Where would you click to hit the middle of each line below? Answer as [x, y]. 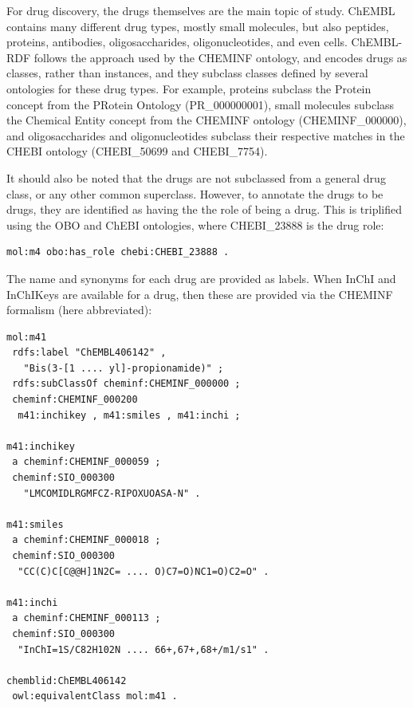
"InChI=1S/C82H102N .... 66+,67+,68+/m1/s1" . [144, 649]
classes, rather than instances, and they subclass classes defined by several [187, 73]
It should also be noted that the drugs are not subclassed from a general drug [196, 177]
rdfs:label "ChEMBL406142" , [89, 353]
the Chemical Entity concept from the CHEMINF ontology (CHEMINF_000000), [206, 120]
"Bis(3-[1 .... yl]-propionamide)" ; [124, 368]
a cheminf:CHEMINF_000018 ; [87, 540]
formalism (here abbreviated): [79, 310]
